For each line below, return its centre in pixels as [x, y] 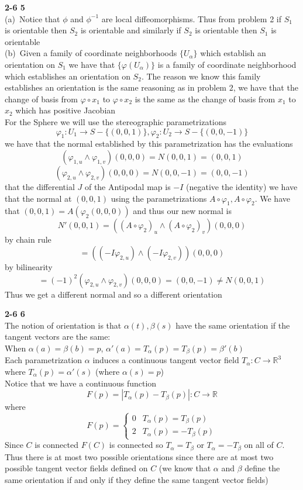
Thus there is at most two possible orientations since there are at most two [139, 456]
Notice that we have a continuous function [81, 383]
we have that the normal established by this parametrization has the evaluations [149, 144]
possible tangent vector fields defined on [76, 468]
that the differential [40, 186]
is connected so [136, 445]
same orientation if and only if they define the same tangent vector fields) [137, 479]
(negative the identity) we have [242, 186]
